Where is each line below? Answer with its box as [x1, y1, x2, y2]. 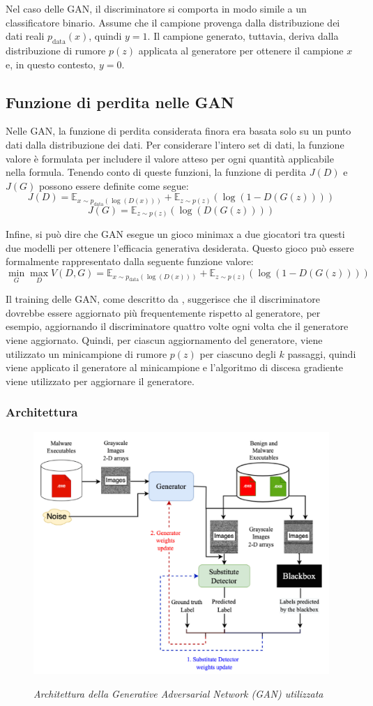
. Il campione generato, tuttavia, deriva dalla [147, 29, 339, 43]
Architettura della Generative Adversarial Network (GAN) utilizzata [33, 686, 323, 700]
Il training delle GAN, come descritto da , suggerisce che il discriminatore [6, 292, 320, 306]
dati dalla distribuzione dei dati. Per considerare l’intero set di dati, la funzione [6, 137, 344, 151]
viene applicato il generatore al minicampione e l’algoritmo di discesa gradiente [6, 360, 344, 375]
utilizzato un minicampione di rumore [6, 346, 167, 361]
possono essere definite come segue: [38, 178, 189, 193]
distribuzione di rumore [6, 43, 106, 57]
